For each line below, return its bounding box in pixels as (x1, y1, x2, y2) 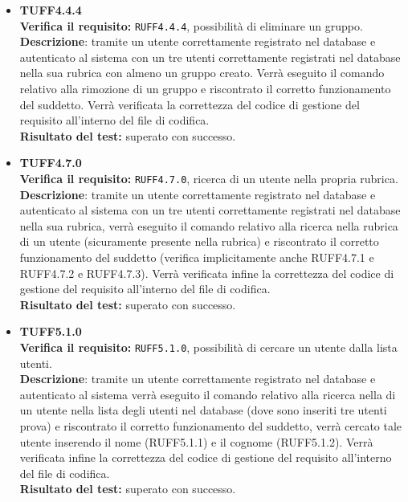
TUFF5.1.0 (19, 323, 82, 340)
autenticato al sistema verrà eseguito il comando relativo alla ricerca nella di (19, 386, 396, 402)
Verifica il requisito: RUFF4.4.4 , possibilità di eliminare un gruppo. (19, 17, 363, 34)
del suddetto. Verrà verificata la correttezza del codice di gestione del (19, 96, 360, 112)
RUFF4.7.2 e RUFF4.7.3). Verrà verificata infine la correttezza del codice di (19, 264, 394, 281)
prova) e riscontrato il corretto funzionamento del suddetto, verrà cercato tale (19, 418, 402, 435)
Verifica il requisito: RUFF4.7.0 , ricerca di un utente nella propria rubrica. (19, 170, 398, 186)
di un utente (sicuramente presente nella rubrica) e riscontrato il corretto (19, 233, 379, 250)
